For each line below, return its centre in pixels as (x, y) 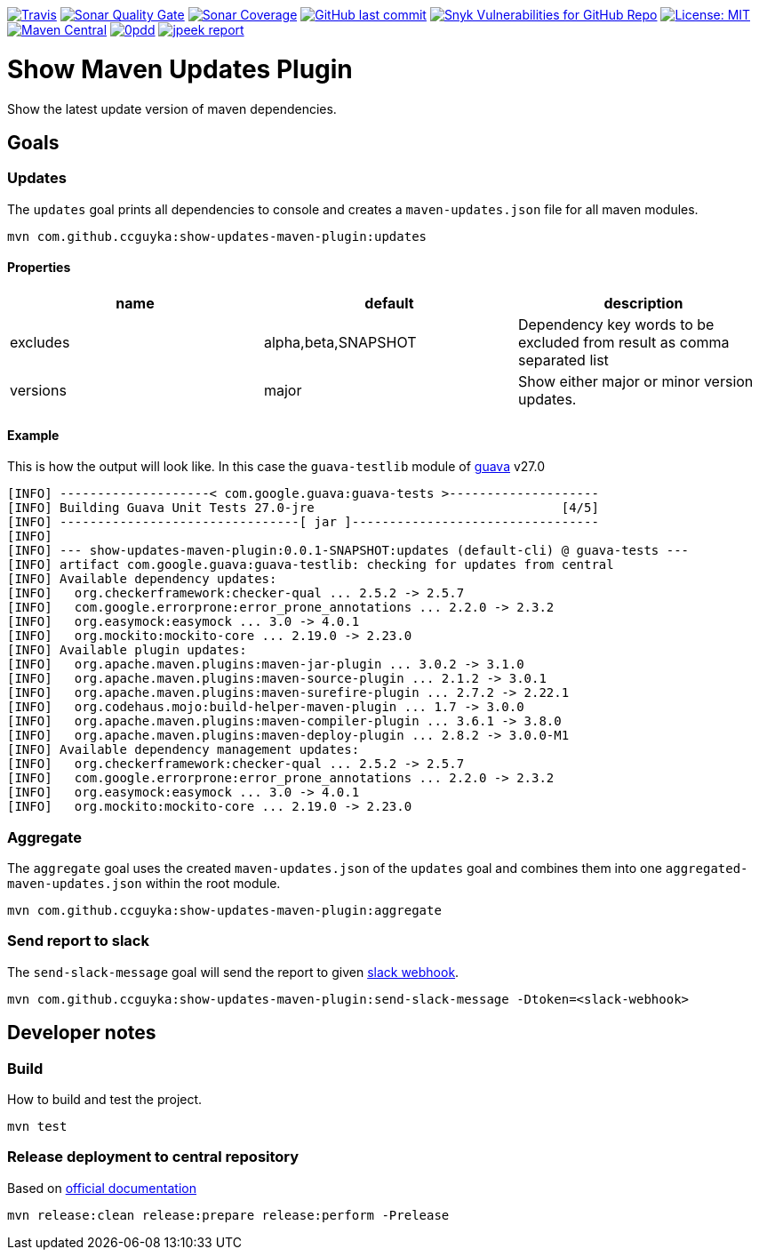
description (643, 303)
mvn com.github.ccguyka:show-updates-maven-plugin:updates (217, 236)
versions (38, 390)
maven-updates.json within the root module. (144, 883)
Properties (39, 268)
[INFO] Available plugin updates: (127, 650)
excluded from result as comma (623, 342)
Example (33, 435)
